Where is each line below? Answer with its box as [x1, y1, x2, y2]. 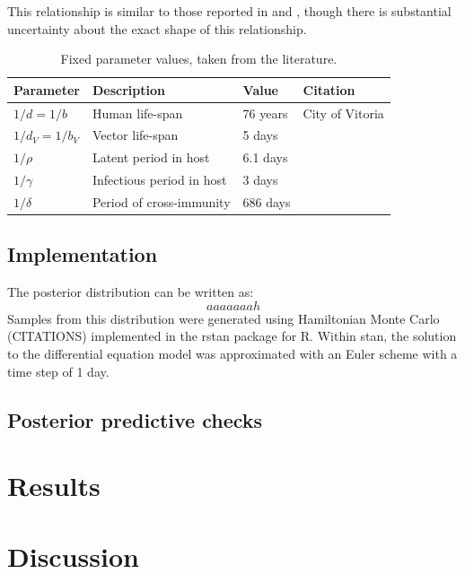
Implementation [7, 240, 158, 268]
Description [92, 80, 165, 99]
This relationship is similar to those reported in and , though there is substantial [7, 2, 452, 20]
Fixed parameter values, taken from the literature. [60, 49, 338, 68]
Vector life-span [92, 126, 179, 144]
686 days [242, 193, 291, 211]
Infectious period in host [92, 170, 227, 189]
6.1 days [242, 148, 288, 167]
